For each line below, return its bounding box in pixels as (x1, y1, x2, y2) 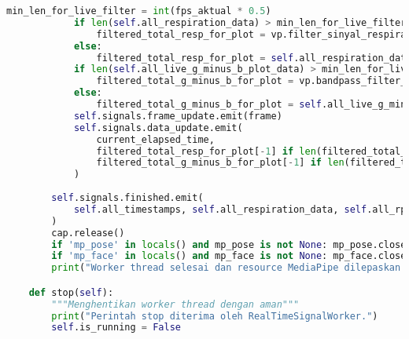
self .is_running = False (51, 322, 181, 334)
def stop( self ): (28, 286, 114, 298)
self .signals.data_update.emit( (73, 122, 243, 133)
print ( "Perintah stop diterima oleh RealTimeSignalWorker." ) (51, 310, 378, 322)
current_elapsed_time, (96, 133, 215, 145)
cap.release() (51, 227, 125, 239)
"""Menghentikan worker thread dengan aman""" (51, 298, 300, 310)
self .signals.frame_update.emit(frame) (73, 110, 282, 122)
